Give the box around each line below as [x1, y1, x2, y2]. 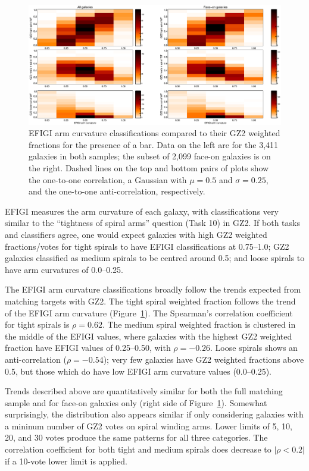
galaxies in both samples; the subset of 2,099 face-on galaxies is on [29, 150, 271, 162]
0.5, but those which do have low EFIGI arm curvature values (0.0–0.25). [5, 365, 271, 377]
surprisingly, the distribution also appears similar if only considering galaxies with [5, 408, 304, 420]
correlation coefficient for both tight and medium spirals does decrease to [5, 443, 271, 456]
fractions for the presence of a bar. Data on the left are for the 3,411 [29, 138, 279, 150]
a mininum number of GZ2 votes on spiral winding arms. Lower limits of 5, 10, [5, 419, 292, 432]
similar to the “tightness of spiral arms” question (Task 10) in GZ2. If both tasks [5, 216, 300, 229]
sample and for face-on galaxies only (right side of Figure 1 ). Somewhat [5, 396, 267, 409]
